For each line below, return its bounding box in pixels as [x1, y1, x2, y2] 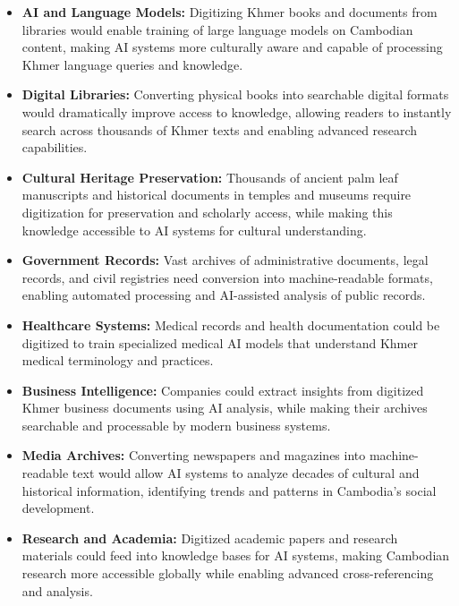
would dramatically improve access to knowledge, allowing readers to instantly [21, 102, 452, 121]
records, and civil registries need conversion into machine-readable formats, [21, 268, 433, 286]
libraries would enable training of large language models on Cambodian [21, 20, 413, 38]
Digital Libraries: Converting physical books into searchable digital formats [21, 85, 449, 104]
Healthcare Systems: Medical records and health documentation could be [21, 315, 440, 334]
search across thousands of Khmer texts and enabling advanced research [21, 120, 418, 139]
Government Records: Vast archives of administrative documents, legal [21, 251, 429, 269]
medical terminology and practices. [21, 351, 214, 370]
